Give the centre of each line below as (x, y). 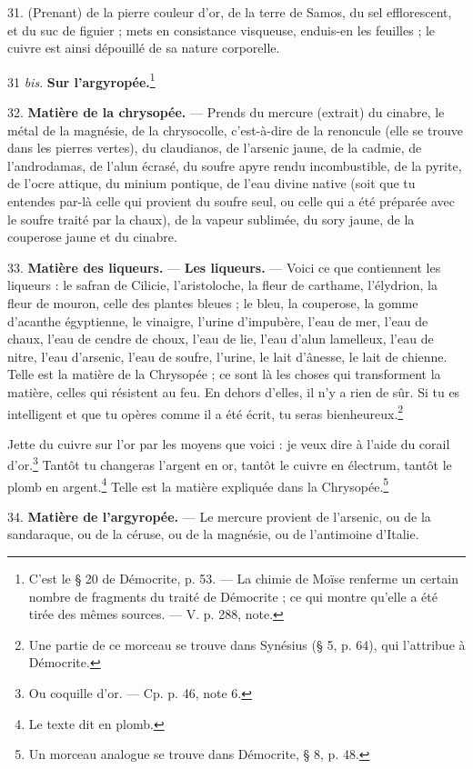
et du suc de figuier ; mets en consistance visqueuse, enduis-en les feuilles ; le (221, 30)
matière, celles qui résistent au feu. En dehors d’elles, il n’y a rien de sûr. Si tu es (234, 391)
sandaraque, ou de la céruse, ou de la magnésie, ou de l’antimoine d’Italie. (213, 534)
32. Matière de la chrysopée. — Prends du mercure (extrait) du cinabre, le (226, 112)
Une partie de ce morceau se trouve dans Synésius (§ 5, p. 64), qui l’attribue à (247, 644)
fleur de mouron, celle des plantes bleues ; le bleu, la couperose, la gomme (213, 302)
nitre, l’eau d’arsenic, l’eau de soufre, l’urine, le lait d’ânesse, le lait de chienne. (227, 356)
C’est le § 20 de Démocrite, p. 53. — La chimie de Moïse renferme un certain (243, 579)
